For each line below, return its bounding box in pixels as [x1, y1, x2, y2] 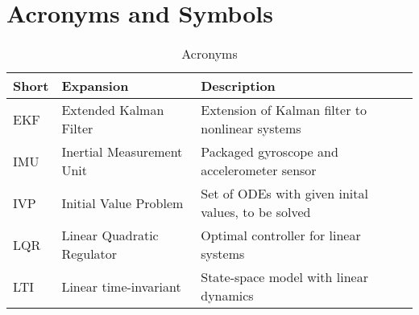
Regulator [61, 244, 118, 264]
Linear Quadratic [61, 226, 159, 245]
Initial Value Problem [61, 193, 184, 212]
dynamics [201, 286, 254, 305]
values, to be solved [201, 202, 311, 222]
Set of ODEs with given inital [201, 184, 368, 203]
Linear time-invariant [61, 276, 181, 296]
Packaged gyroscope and [201, 142, 338, 162]
